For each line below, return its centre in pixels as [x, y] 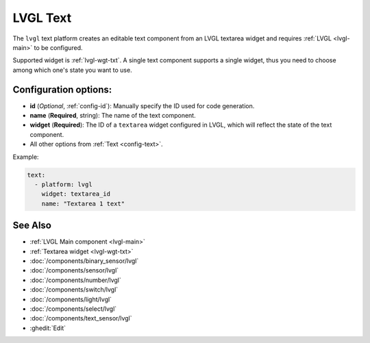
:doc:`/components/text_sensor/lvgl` [81, 318]
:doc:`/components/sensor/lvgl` [74, 270]
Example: [26, 157]
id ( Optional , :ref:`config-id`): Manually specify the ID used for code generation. [142, 105]
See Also [32, 226]
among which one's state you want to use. [73, 70]
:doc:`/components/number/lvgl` [75, 280]
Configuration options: [62, 89]
